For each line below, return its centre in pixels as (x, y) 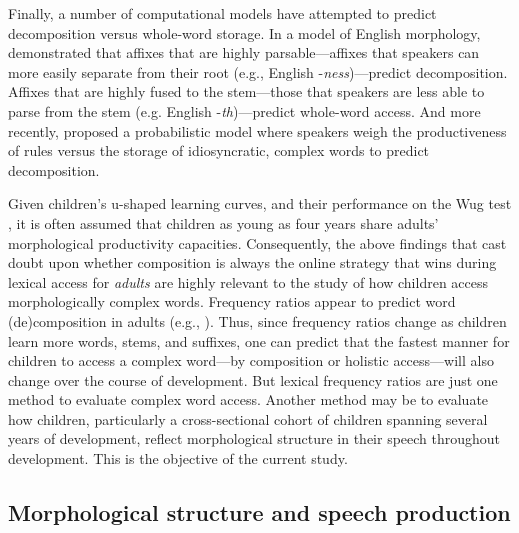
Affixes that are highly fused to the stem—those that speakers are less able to (246, 91)
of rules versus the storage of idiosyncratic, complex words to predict (219, 150)
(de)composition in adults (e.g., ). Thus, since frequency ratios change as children (257, 320)
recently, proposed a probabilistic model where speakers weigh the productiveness (257, 130)
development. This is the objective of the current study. (178, 458)
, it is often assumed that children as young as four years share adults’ (223, 222)
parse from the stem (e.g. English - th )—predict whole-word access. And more (244, 110)
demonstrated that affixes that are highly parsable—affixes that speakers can (244, 52)
